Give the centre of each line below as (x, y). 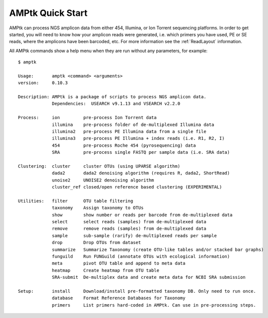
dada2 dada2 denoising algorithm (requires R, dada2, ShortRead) (141, 173)
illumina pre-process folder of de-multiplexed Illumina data (133, 125)
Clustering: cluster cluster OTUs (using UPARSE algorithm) (99, 166)
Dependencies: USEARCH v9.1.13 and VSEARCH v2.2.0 (116, 104)
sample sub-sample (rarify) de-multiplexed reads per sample (134, 235)
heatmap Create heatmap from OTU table (106, 270)
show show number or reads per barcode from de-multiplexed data (142, 215)
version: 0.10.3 (43, 83)
